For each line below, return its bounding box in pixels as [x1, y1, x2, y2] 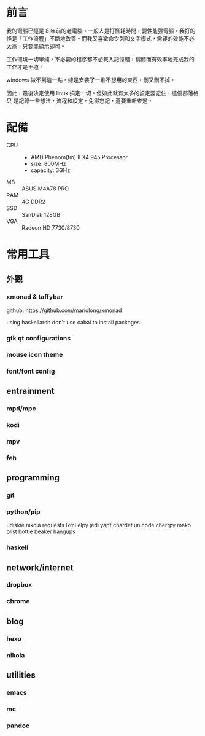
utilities [6, 670, 36, 680]
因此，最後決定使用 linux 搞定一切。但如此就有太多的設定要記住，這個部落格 [6, 89, 199, 96]
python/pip [6, 507, 41, 516]
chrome [6, 597, 30, 606]
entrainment [6, 385, 55, 396]
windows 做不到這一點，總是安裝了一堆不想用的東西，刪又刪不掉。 [6, 76, 176, 84]
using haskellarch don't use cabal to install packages [6, 318, 140, 326]
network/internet [6, 562, 74, 573]
